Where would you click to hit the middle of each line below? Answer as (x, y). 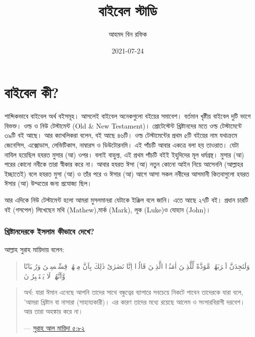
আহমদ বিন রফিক (128, 34)
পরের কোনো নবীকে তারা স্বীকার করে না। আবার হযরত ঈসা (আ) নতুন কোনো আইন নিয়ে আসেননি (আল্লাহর (124, 164)
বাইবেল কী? (32, 92)
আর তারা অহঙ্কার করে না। (53, 311)
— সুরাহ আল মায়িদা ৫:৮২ (54, 327)
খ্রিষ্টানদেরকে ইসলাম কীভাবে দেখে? (49, 231)
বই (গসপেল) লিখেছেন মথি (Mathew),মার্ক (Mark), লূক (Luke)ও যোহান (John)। (108, 209)
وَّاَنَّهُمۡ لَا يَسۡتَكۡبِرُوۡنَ (45, 275)
